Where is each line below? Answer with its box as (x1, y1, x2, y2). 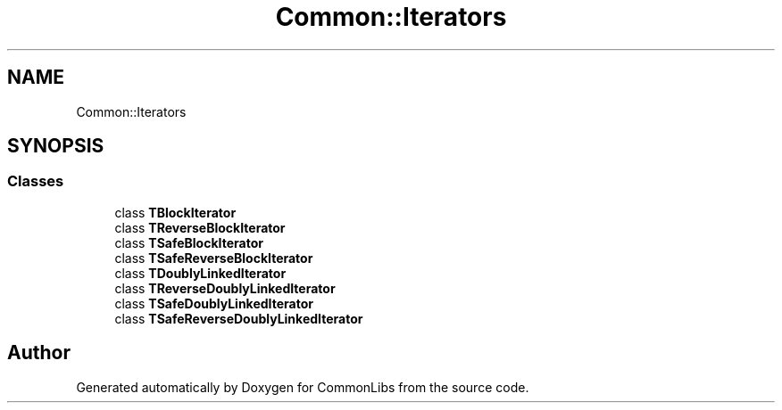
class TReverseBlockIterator (114, 219, 286, 235)
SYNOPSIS (7, 135, 104, 158)
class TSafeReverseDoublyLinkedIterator (114, 310, 363, 326)
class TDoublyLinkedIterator (114, 265, 287, 281)
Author (7, 341, 71, 365)
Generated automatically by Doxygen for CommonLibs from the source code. (76, 379, 529, 395)
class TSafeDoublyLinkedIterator (114, 295, 313, 311)
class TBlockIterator (114, 204, 237, 220)
